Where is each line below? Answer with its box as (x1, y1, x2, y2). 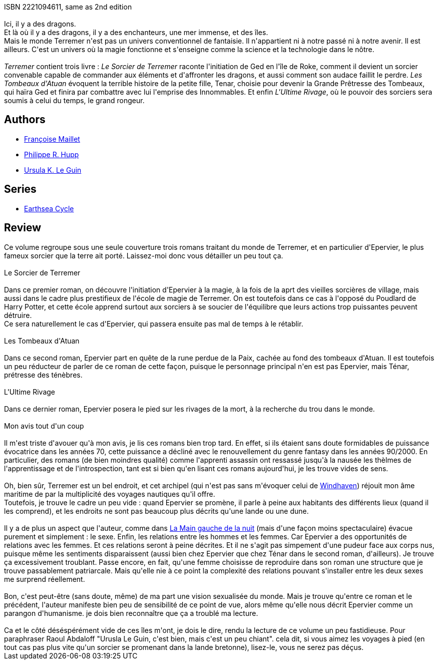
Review (4, 221, 42, 234)
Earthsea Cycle (24, 204, 74, 213)
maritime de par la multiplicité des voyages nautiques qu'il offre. (4, 489, 215, 498)
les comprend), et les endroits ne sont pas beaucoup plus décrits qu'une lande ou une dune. (4, 506, 309, 515)
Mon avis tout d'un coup (4, 421, 84, 430)
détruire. (4, 310, 32, 319)
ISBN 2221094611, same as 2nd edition (4, 3, 132, 11)
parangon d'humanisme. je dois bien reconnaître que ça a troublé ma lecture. (4, 608, 258, 617)
